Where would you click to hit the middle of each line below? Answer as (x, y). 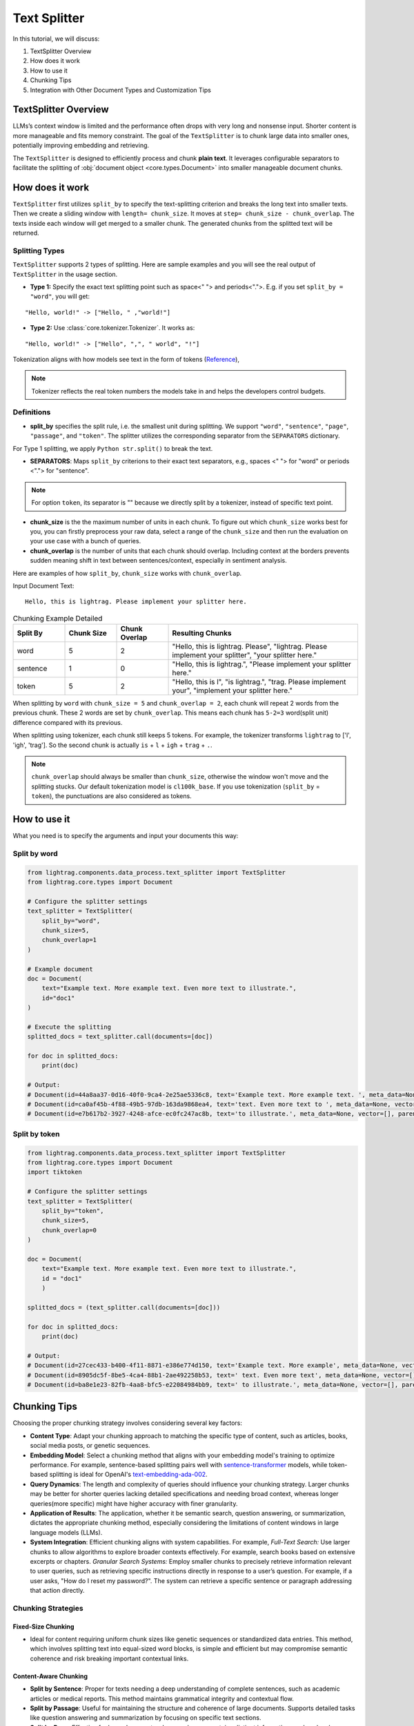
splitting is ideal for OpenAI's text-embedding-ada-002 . (128, 1475)
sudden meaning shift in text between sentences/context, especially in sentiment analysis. (158, 561)
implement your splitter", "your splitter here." (245, 655)
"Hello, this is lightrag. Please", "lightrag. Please (250, 647)
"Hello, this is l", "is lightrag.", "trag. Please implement (259, 682)
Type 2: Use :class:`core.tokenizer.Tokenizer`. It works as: (112, 328)
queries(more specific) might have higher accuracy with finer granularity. (134, 1503)
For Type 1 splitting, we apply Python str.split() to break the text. (113, 448)
